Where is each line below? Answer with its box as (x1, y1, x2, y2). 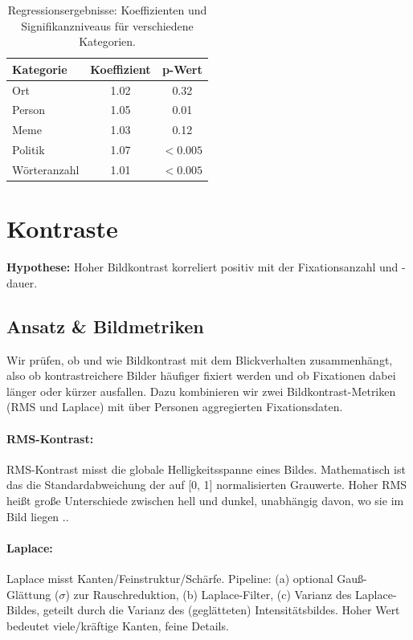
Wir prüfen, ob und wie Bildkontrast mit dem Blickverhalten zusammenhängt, (6, 351, 393, 368)
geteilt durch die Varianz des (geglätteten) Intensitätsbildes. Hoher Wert (43, 601, 400, 618)
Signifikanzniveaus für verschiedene (21, 17, 194, 34)
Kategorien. (79, 33, 136, 50)
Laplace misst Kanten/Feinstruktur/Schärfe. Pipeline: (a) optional (6, 569, 333, 586)
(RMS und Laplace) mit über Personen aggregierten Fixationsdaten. (6, 398, 343, 415)
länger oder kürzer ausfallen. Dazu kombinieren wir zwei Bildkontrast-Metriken (6, 382, 396, 399)
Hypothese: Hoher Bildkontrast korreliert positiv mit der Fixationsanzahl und (6, 259, 399, 275)
